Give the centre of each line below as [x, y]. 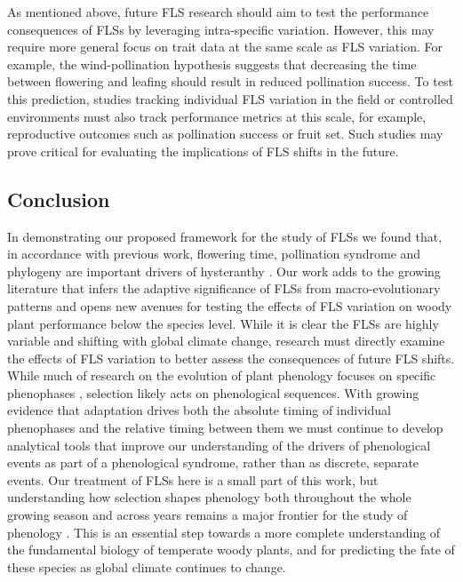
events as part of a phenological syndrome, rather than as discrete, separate [213, 462]
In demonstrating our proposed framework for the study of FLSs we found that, [225, 236]
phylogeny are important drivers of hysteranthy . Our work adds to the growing [224, 271]
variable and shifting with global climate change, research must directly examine [226, 341]
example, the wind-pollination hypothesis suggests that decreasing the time [212, 64]
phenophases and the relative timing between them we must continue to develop [225, 428]
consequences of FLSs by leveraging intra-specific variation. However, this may [221, 29]
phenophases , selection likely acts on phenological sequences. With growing [213, 392]
